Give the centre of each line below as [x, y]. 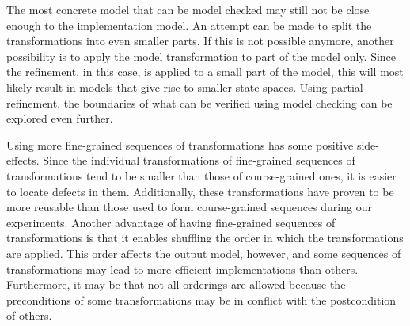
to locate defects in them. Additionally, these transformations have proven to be [200, 191]
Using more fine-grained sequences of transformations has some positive [180, 144]
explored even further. [60, 118]
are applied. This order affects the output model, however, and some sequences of [204, 253]
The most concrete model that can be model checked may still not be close [188, 9]
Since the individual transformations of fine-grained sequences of [199, 160]
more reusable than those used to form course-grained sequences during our [189, 207]
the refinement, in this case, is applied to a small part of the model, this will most [205, 72]
